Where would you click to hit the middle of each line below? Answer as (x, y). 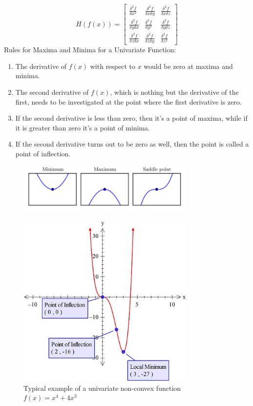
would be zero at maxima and (188, 66)
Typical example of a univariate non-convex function (102, 388)
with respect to (113, 66)
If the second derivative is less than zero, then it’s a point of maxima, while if (131, 118)
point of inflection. (43, 153)
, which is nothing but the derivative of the (174, 92)
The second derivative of (52, 92)
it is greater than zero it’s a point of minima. (83, 127)
